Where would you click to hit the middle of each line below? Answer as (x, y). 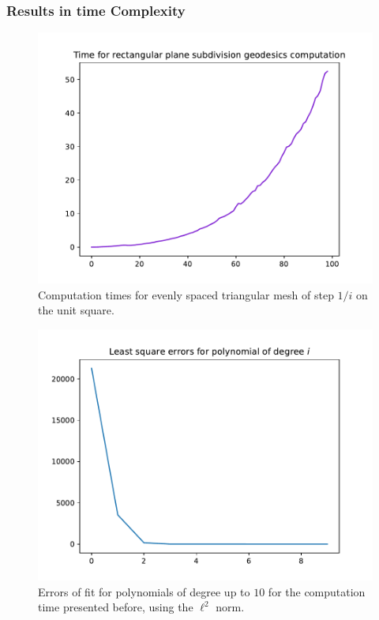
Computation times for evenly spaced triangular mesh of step (186, 294)
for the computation (317, 591)
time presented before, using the (116, 607)
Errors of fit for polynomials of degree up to (144, 591)
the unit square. (76, 310)
